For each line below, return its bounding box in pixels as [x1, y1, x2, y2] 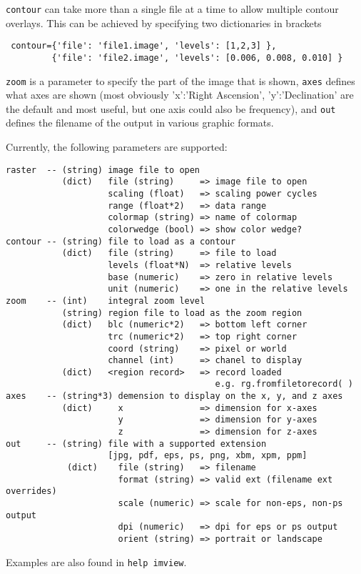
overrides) [6, 486, 57, 497]
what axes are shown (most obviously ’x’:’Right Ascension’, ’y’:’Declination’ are [6, 87, 354, 102]
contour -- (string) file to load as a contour [6, 236, 236, 247]
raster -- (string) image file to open [6, 164, 200, 175]
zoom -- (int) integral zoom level [6, 295, 205, 306]
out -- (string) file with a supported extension [6, 438, 267, 449]
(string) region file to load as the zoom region [61, 307, 302, 318]
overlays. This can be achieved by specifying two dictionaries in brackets [6, 15, 322, 30]
